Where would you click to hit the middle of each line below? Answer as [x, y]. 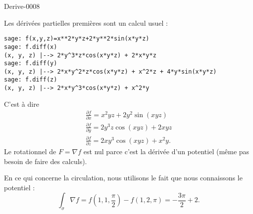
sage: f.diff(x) [31, 47]
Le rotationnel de [30, 151]
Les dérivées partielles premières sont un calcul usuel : [86, 22]
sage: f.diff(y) [31, 64]
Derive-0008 [22, 6]
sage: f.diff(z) [31, 80]
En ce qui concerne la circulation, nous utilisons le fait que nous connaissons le [123, 178]
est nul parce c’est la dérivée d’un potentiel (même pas [166, 151]
